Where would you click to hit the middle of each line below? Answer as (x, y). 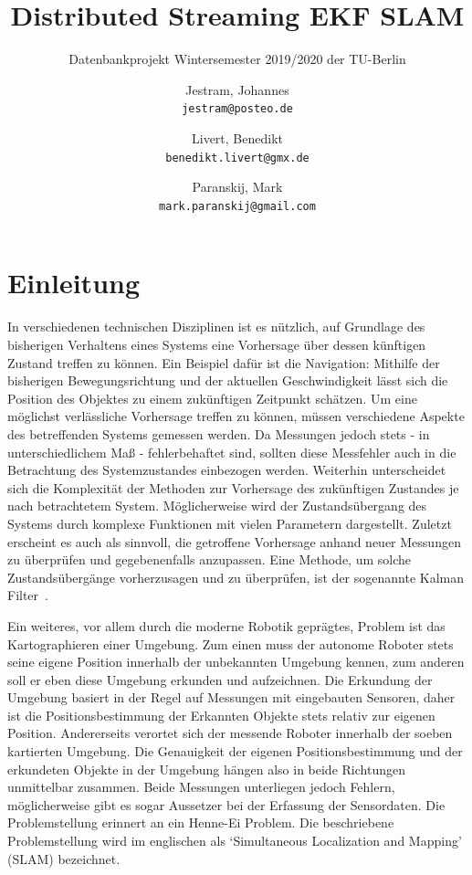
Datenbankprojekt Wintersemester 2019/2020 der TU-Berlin (237, 59)
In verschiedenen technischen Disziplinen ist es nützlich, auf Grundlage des (216, 327)
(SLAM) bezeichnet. (64, 858)
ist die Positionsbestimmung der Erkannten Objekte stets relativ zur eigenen (221, 715)
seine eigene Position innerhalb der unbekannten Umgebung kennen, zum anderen (236, 662)
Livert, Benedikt (237, 137)
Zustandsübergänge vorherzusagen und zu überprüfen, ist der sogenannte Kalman (236, 577)
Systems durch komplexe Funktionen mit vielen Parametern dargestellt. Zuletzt (230, 523)
